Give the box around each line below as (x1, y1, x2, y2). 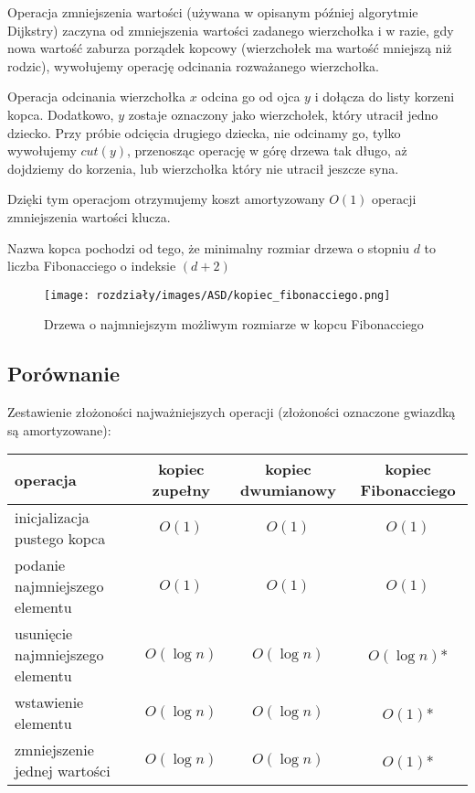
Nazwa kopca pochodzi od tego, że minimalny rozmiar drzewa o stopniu (7, 238, 410, 257)
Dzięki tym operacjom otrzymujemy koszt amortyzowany (7, 189, 325, 209)
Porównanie (7, 359, 121, 388)
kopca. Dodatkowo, (7, 104, 114, 123)
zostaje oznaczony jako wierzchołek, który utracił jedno (128, 104, 438, 123)
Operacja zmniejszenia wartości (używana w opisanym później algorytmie (7, 3, 418, 21)
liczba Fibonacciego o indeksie (7, 256, 176, 275)
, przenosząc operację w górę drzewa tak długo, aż (127, 141, 407, 160)
